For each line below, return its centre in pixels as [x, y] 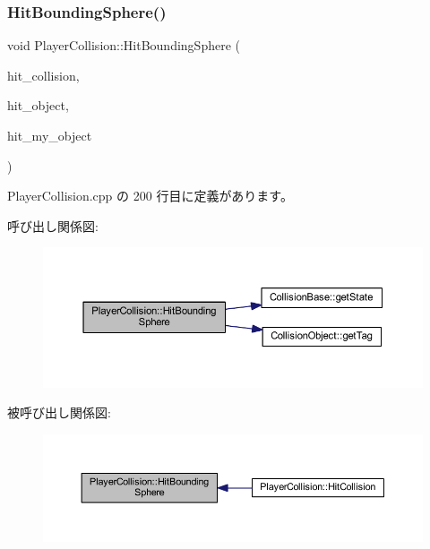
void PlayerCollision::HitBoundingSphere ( [124, 45]
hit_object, [38, 105]
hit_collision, [43, 75]
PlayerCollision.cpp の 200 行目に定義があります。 [150, 196]
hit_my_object [50, 135]
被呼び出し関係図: [59, 412]
